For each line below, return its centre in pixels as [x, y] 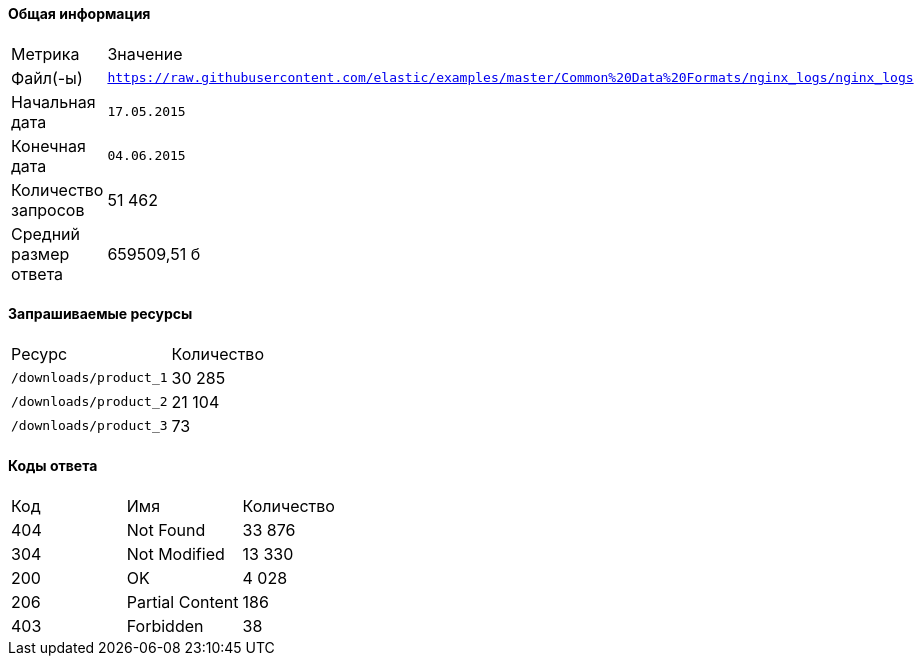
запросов [48, 209]
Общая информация [79, 13]
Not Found [166, 530]
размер [40, 253]
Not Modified [175, 554]
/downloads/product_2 [89, 402]
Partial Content [182, 602]
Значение [145, 53]
